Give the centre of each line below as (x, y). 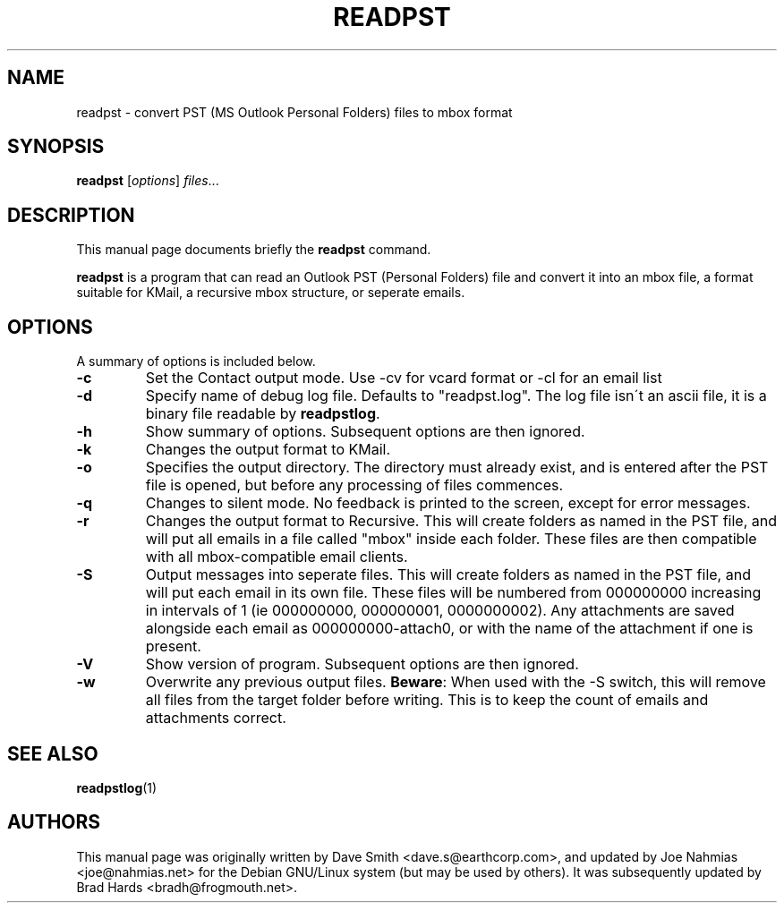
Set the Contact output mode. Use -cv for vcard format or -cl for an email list (404, 378)
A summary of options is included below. (196, 361)
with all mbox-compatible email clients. (277, 557)
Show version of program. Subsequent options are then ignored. (362, 664)
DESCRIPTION (71, 215)
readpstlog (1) (117, 787)
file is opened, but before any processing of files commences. (354, 485)
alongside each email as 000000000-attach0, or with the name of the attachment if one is (449, 629)
